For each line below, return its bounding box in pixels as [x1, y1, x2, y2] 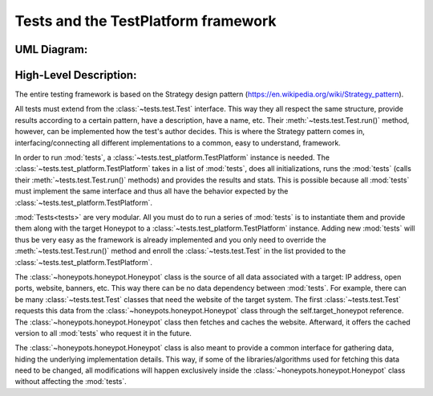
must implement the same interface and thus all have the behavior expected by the [14, 186, 289, 196]
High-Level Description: [14, 68, 137, 82]
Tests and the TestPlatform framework [14, 12, 277, 30]
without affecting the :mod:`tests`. [14, 377, 127, 386]
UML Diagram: [14, 43, 88, 56]
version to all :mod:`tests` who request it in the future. [14, 328, 192, 337]
